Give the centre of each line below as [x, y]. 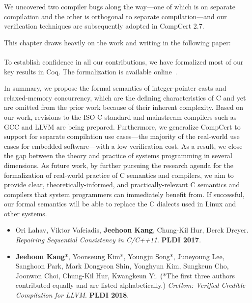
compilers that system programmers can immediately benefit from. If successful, [124, 194]
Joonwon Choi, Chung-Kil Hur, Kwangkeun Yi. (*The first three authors [125, 275]
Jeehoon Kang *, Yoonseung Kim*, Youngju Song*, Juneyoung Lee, [120, 256]
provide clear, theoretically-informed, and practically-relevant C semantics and [122, 185]
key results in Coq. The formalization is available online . [91, 71]
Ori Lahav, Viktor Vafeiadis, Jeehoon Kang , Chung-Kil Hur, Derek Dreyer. [132, 230]
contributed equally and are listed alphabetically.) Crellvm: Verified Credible [130, 285]
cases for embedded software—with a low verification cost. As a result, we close [123, 146]
